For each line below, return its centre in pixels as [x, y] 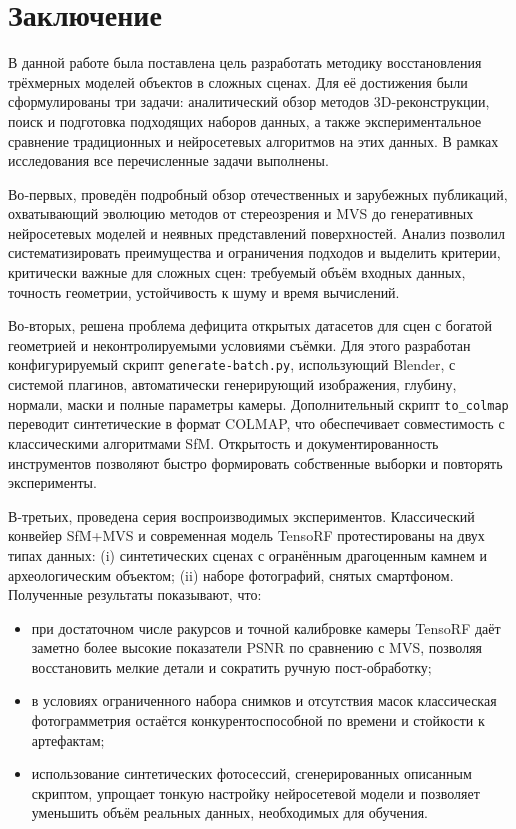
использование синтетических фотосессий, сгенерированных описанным [251, 773]
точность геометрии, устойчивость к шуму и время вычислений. [204, 291]
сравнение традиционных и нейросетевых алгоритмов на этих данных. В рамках [253, 140]
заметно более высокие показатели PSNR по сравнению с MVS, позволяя [257, 647]
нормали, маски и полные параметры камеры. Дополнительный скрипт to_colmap [258, 403]
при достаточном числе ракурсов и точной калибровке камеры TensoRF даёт [266, 627]
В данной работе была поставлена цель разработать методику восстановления [245, 62]
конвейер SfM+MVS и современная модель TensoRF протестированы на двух [246, 535]
